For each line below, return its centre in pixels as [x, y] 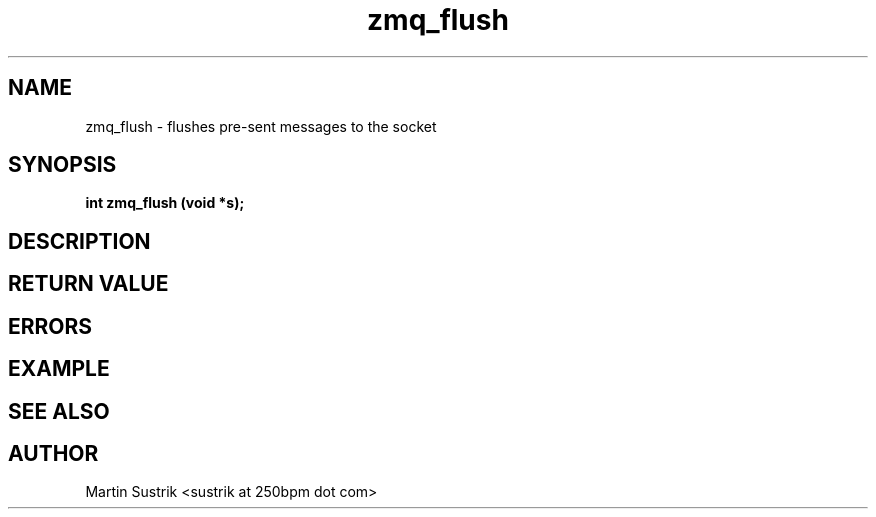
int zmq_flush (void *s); [165, 203]
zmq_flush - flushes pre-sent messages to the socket [261, 126]
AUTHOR [53, 453]
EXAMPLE [59, 369]
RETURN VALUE [88, 284]
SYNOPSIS [62, 165]
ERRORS [50, 326]
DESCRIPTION [79, 241]
